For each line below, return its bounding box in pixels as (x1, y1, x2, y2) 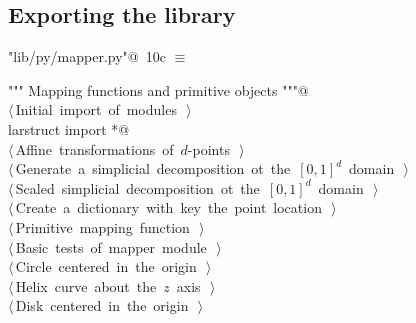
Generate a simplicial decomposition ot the (15, 158, 291, 179)
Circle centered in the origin (15, 256, 197, 277)
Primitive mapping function (15, 216, 190, 237)
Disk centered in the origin (15, 295, 189, 316)
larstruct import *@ (8, 118, 130, 139)
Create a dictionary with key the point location (15, 197, 322, 218)
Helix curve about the (15, 275, 157, 296)
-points (187, 138, 230, 159)
